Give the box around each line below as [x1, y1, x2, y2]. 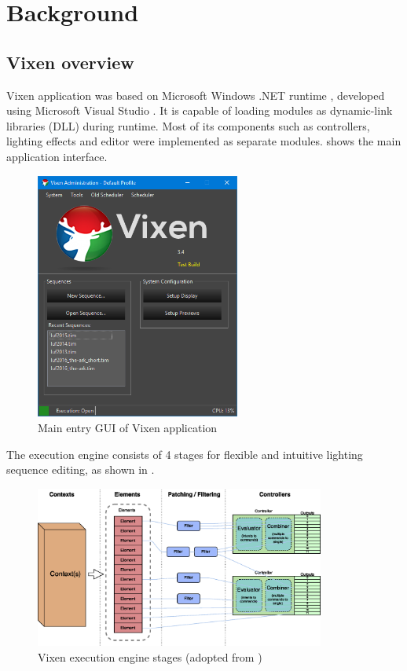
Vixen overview [6, 49, 134, 74]
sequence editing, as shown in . [6, 461, 155, 478]
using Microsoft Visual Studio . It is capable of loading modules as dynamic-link [6, 102, 393, 119]
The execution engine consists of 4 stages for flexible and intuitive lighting [6, 445, 363, 462]
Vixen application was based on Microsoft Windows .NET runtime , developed [6, 86, 385, 103]
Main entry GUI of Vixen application [38, 419, 218, 435]
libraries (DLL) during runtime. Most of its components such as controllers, [6, 117, 370, 134]
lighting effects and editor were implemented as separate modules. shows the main [6, 133, 401, 149]
